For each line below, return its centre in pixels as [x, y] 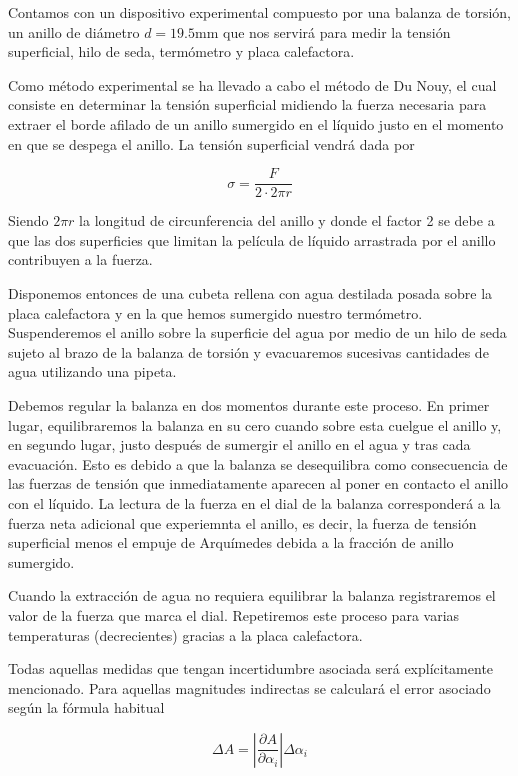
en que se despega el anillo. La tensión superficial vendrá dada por [211, 143]
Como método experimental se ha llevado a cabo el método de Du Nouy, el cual [252, 84]
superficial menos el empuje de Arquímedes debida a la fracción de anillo [231, 542]
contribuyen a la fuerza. [80, 259]
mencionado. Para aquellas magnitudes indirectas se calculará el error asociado [249, 687]
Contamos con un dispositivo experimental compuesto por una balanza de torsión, [259, 12]
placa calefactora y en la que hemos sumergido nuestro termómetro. [215, 312]
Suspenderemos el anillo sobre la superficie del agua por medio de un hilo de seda [257, 332]
